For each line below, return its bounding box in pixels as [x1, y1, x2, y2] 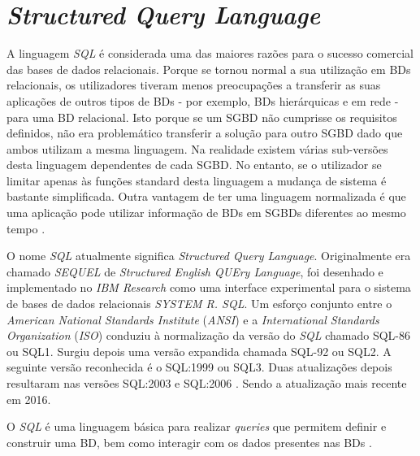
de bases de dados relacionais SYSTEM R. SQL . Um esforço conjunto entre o [6, 295, 392, 312]
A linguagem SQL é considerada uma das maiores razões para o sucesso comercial [6, 45, 414, 62]
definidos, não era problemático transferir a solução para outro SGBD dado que [6, 124, 403, 141]
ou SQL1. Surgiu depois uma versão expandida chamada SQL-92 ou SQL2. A [6, 342, 392, 359]
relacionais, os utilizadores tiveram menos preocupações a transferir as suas [6, 76, 381, 93]
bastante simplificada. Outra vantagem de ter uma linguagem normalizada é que [6, 188, 406, 205]
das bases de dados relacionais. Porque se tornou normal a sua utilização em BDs [6, 60, 411, 77]
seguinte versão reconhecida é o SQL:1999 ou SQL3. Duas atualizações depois [6, 358, 392, 376]
